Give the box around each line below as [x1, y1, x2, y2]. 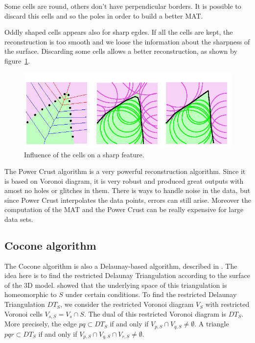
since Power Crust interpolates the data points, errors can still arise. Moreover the [4, 194, 251, 205]
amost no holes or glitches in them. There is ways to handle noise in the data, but [4, 185, 251, 195]
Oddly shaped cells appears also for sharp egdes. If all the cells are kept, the [4, 27, 233, 37]
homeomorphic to [4, 289, 57, 300]
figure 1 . [4, 55, 30, 65]
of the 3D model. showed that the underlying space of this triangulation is [4, 279, 227, 290]
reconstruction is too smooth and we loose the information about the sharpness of [4, 36, 250, 46]
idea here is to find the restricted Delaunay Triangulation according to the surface [4, 270, 250, 280]
